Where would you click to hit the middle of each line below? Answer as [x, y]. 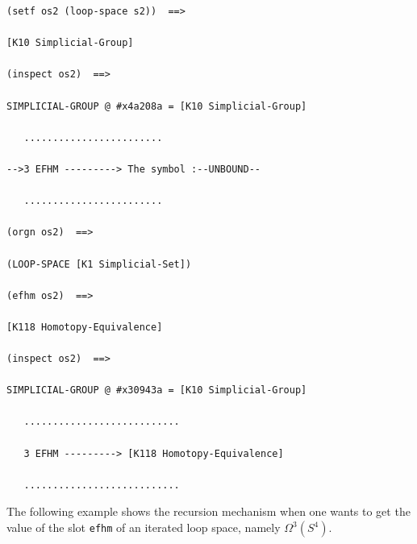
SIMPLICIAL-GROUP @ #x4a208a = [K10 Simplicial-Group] [157, 106]
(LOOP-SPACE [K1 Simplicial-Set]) [99, 264]
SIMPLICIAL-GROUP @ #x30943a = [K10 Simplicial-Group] [157, 390]
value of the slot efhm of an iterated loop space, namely [144, 527]
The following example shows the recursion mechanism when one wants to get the [208, 511]
